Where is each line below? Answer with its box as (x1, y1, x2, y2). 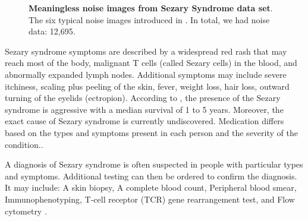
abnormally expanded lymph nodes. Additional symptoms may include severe (5, 68, 287, 80)
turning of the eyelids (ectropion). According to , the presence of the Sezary (5, 91, 281, 104)
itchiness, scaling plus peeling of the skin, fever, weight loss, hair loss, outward (5, 80, 290, 92)
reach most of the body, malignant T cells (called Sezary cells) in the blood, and (5, 56, 297, 69)
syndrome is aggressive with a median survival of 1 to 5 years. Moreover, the (5, 103, 284, 115)
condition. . (5, 138, 43, 150)
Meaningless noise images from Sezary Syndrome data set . (29, 2, 273, 14)
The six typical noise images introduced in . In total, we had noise (29, 13, 270, 26)
